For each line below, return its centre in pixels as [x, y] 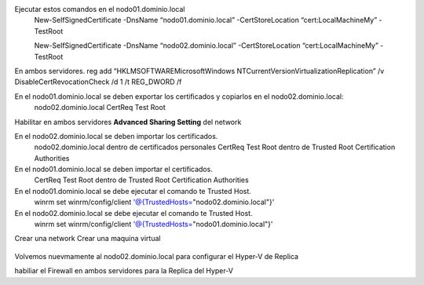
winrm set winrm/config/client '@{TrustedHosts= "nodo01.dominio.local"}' [154, 225]
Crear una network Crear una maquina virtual [88, 239]
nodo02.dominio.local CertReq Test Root [100, 108]
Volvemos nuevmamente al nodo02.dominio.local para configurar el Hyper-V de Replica [156, 256]
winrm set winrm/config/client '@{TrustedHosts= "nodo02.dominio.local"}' [154, 202]
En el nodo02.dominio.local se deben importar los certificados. [116, 136]
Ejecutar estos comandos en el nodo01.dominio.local [100, 9]
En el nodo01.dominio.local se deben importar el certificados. [114, 170]
